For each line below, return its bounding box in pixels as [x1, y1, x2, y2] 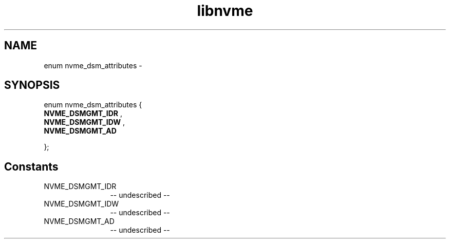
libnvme [197, 2, 253, 20]
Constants [4, 160, 59, 173]
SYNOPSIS [4, 79, 60, 92]
